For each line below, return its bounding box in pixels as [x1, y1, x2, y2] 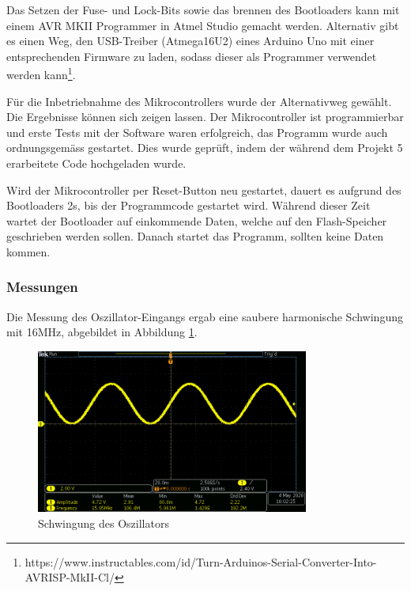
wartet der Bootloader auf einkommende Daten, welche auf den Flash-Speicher [6, 212, 387, 229]
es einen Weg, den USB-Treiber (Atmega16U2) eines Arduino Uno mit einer [6, 32, 375, 49]
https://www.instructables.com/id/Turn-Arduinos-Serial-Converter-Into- [25, 553, 377, 570]
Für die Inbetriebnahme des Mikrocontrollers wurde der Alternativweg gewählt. [6, 93, 392, 109]
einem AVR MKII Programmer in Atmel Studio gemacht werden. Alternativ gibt [6, 17, 399, 33]
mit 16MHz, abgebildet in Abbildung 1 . [6, 324, 198, 340]
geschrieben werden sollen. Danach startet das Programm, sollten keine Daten [6, 228, 384, 244]
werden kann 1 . [6, 64, 76, 83]
